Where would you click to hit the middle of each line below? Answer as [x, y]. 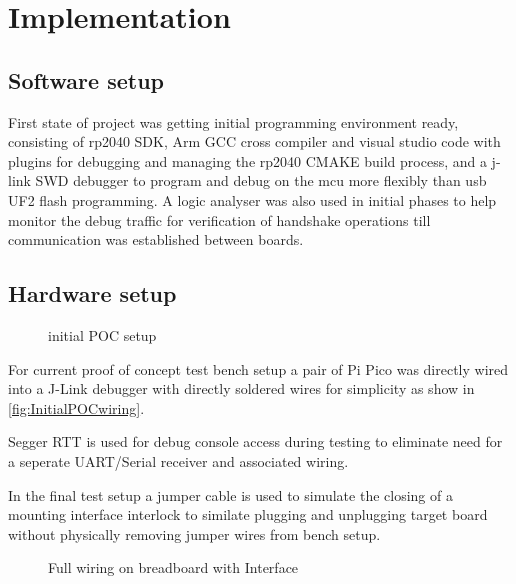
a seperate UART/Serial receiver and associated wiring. [178, 460]
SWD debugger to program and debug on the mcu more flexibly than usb [261, 180]
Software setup [86, 79]
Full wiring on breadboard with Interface [173, 567]
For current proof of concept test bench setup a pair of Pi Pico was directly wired [258, 368]
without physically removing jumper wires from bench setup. [194, 533]
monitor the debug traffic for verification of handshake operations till [219, 219]
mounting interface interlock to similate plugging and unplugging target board [248, 514]
